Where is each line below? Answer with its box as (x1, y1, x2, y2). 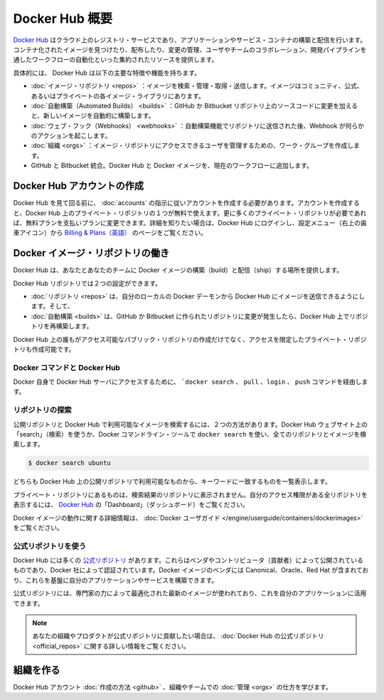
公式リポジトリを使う (13, 541, 87, 551)
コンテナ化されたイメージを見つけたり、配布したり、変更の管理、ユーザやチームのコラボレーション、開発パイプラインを (13, 45, 367, 53)
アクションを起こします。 (36, 132, 112, 140)
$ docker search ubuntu (28, 459, 112, 467)
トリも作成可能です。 (13, 345, 75, 353)
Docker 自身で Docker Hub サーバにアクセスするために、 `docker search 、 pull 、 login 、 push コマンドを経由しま (13, 377, 368, 386)
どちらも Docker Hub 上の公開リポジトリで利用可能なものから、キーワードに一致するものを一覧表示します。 (13, 477, 331, 486)
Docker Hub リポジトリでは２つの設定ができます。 (13, 278, 162, 288)
